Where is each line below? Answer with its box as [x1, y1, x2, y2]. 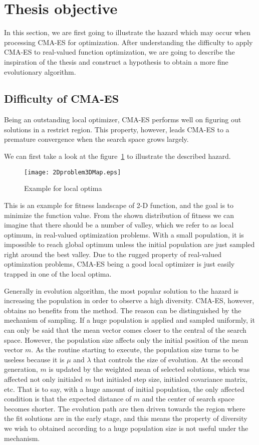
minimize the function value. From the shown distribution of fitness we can [4, 209, 234, 220]
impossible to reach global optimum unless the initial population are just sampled [4, 239, 255, 250]
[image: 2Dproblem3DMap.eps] [24, 168, 121, 176]
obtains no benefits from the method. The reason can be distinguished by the [4, 305, 241, 315]
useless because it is [4, 354, 65, 364]
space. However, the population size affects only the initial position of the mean [4, 334, 248, 345]
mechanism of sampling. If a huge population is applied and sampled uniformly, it [4, 315, 255, 325]
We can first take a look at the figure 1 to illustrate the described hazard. [4, 151, 231, 161]
